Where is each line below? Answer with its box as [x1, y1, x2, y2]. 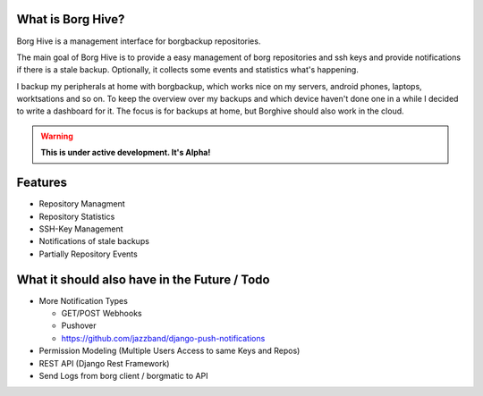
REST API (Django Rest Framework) [38, 358, 170, 368]
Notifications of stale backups [38, 236, 149, 247]
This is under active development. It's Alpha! [40, 147, 211, 158]
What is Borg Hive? [16, 12, 125, 27]
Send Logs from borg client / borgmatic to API [38, 370, 208, 381]
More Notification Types [38, 295, 129, 306]
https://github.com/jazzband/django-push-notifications [61, 333, 266, 343]
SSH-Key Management [38, 223, 124, 234]
